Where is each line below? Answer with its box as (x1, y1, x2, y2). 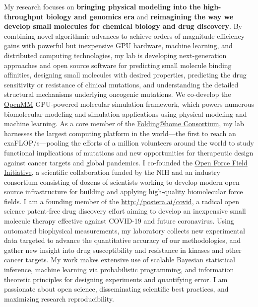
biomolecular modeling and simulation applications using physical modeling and (4, 108, 247, 119)
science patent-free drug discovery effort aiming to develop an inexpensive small (4, 206, 246, 216)
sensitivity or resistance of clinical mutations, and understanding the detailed (4, 79, 239, 89)
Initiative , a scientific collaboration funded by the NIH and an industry (4, 167, 220, 177)
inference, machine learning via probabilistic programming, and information (4, 264, 234, 275)
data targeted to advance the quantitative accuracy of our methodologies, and (4, 235, 241, 245)
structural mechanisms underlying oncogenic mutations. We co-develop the (4, 89, 231, 99)
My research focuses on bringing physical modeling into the (4, 1, 201, 11)
